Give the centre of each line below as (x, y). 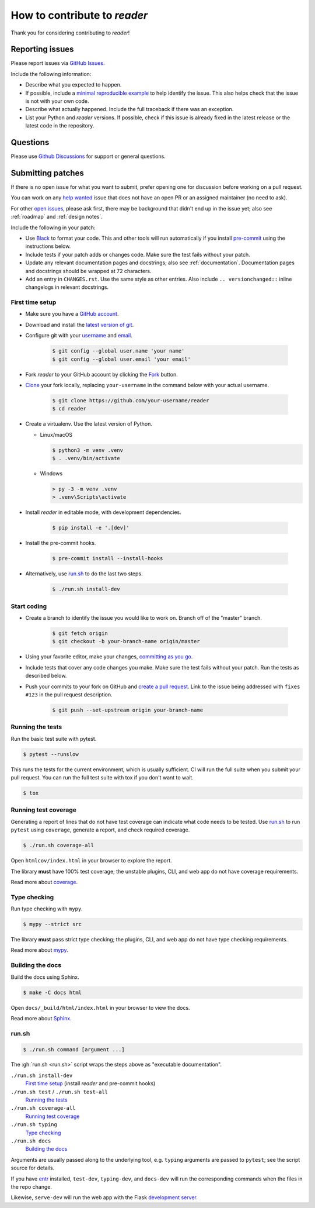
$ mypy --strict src (52, 924)
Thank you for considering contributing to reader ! (70, 33)
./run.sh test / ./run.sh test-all (59, 1092)
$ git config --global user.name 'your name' (118, 351)
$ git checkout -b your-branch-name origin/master (126, 641)
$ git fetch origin (80, 634)
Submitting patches (47, 173)
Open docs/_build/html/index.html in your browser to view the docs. (100, 1007)
